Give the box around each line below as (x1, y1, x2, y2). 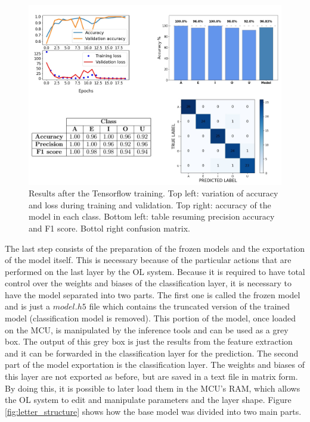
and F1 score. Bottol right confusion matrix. (29, 221, 190, 234)
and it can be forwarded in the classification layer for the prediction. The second (5, 346, 299, 359)
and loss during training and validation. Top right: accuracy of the (29, 198, 271, 211)
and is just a (5, 300, 50, 312)
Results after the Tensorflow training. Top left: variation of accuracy (29, 187, 278, 199)
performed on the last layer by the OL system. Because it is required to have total (5, 265, 305, 277)
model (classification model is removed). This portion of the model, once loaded (5, 312, 296, 324)
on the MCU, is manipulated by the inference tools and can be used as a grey (5, 323, 289, 336)
